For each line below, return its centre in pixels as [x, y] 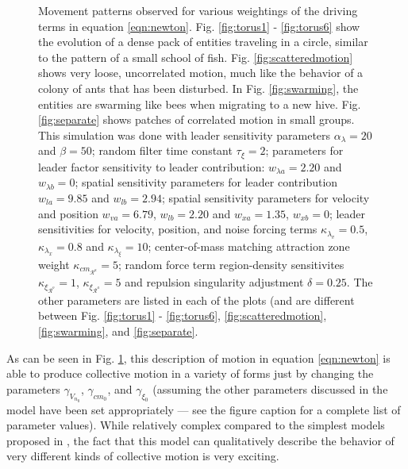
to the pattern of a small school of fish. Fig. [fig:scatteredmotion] [196, 57]
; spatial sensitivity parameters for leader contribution [206, 182]
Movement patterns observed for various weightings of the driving [198, 10]
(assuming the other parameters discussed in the [270, 388]
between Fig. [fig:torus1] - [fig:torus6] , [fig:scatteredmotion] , [183, 315]
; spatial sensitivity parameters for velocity [266, 197]
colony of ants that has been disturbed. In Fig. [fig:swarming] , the [198, 88]
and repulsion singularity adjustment [214, 282]
